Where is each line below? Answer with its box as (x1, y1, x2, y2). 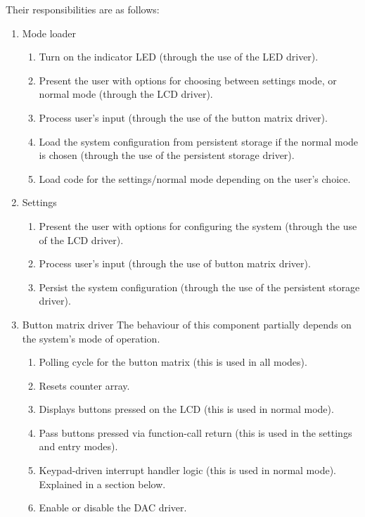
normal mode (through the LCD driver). (39, 87, 213, 101)
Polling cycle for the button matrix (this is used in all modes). (39, 355, 307, 369)
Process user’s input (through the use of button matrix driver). (39, 256, 311, 271)
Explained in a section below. (39, 476, 166, 491)
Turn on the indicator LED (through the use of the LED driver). (39, 49, 319, 64)
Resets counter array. (39, 378, 130, 392)
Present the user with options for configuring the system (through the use (39, 218, 357, 233)
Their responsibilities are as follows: (6, 2, 160, 16)
